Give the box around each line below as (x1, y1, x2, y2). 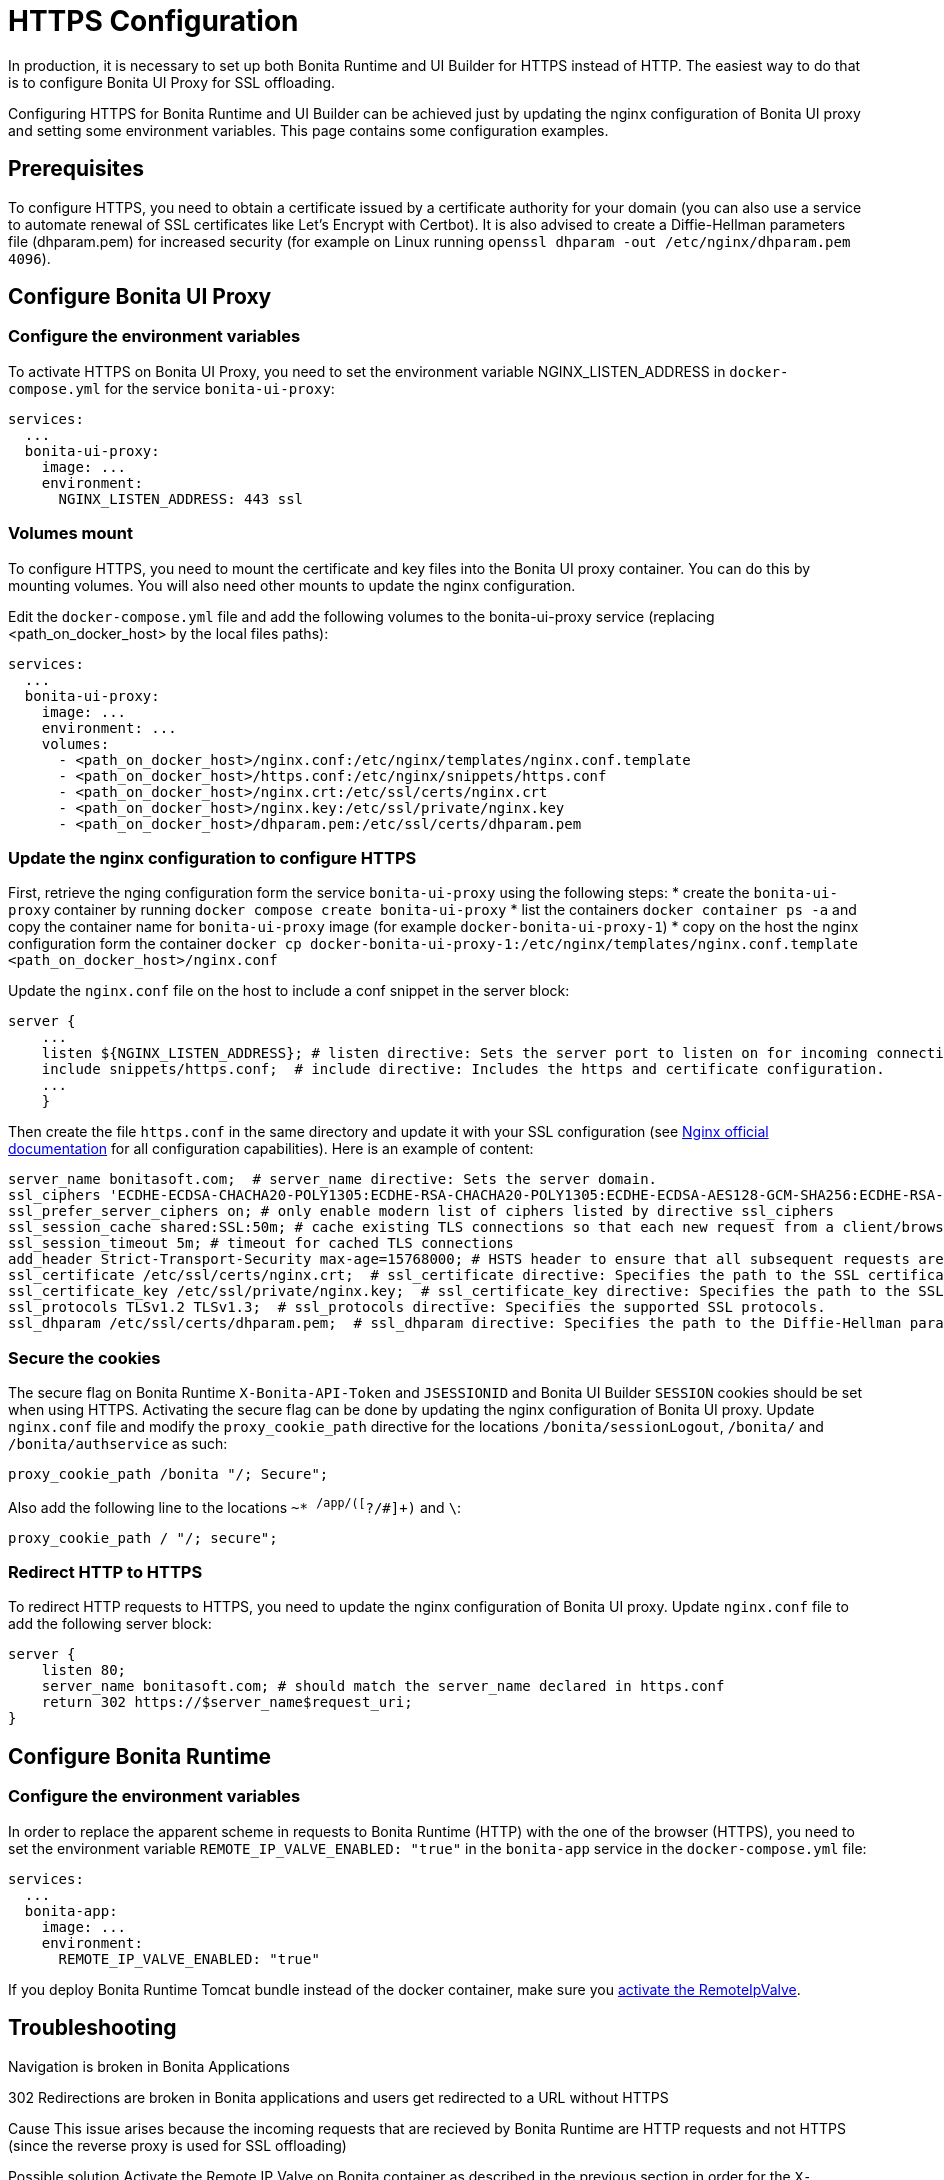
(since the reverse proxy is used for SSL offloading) (8, 2136, 347, 2154)
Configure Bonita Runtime (8, 1743, 272, 1769)
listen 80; (41, 1662, 127, 1679)
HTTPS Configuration (8, 4, 299, 38)
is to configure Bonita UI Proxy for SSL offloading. (8, 73, 336, 91)
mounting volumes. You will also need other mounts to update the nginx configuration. (8, 576, 576, 594)
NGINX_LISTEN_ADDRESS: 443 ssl (58, 490, 304, 507)
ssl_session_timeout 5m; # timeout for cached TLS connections (8, 1235, 514, 1252)
